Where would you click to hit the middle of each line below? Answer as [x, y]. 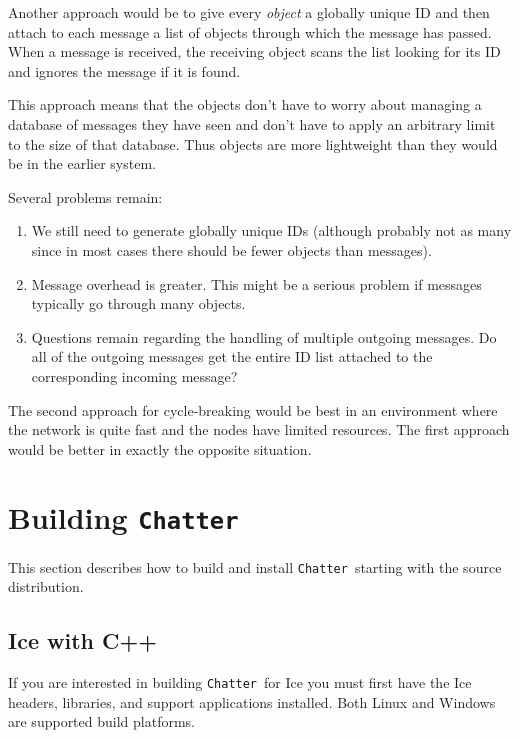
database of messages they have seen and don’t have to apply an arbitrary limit [252, 123]
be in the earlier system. [82, 163]
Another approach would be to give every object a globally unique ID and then [249, 12]
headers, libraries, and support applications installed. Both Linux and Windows [252, 701]
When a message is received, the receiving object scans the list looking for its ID [254, 51]
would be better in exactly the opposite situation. [160, 448]
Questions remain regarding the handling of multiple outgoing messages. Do [264, 336]
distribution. [46, 586]
